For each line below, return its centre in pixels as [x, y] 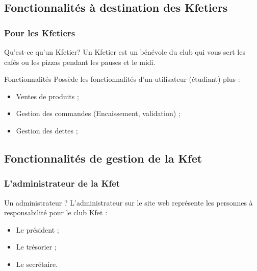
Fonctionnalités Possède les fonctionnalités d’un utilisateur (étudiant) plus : [122, 79]
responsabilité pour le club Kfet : [56, 212]
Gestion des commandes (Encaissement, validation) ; [98, 113]
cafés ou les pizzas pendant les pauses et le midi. [80, 62]
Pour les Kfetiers [40, 32]
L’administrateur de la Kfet [62, 183]
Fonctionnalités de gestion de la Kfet [103, 158]
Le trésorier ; [36, 247]
